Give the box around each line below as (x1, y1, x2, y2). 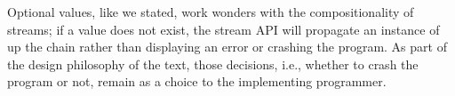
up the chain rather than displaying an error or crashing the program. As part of (7, 37, 447, 56)
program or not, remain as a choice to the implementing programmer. (7, 72, 387, 91)
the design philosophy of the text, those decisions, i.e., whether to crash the (7, 54, 419, 73)
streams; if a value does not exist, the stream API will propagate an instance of (7, 20, 440, 38)
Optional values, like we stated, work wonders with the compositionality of (7, 3, 414, 20)
